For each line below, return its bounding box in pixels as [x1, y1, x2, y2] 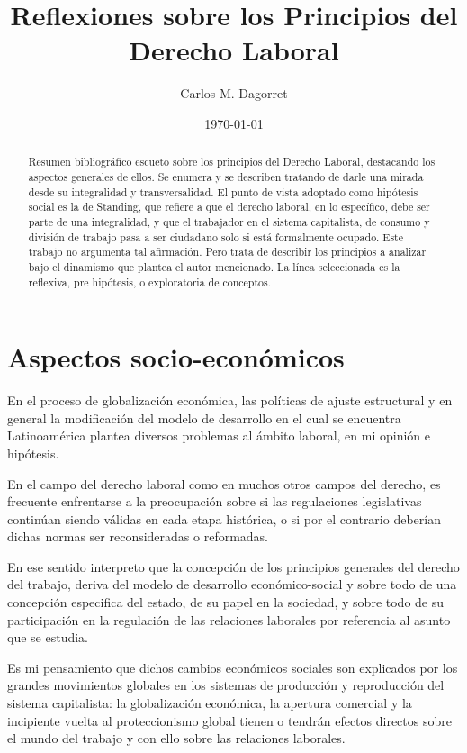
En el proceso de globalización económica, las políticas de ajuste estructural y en [7, 391, 453, 410]
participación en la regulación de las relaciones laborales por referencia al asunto [7, 610, 451, 629]
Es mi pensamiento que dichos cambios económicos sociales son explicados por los [7, 658, 458, 676]
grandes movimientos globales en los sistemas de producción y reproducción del [7, 676, 445, 694]
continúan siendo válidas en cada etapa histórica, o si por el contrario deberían [7, 509, 441, 528]
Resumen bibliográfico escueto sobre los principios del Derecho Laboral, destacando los [28, 154, 436, 169]
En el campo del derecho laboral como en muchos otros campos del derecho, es [7, 474, 441, 493]
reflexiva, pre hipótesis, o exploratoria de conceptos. [28, 274, 271, 289]
